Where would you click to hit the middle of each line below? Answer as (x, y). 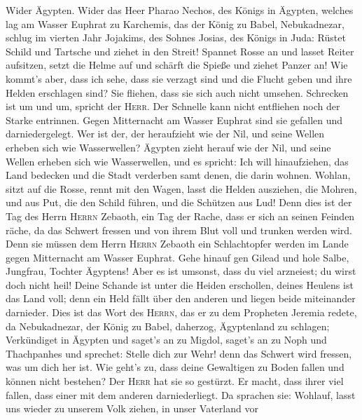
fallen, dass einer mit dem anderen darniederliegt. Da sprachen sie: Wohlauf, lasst (181, 394)
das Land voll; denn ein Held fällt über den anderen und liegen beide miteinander (181, 298)
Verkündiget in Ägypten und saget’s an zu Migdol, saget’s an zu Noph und (166, 340)
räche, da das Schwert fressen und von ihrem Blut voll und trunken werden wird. (179, 230)
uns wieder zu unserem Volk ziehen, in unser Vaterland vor (132, 408)
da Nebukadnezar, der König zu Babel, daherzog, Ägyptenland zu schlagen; (168, 326)
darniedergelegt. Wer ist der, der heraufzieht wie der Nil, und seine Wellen (165, 134)
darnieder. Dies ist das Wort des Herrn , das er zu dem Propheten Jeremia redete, (181, 312)
